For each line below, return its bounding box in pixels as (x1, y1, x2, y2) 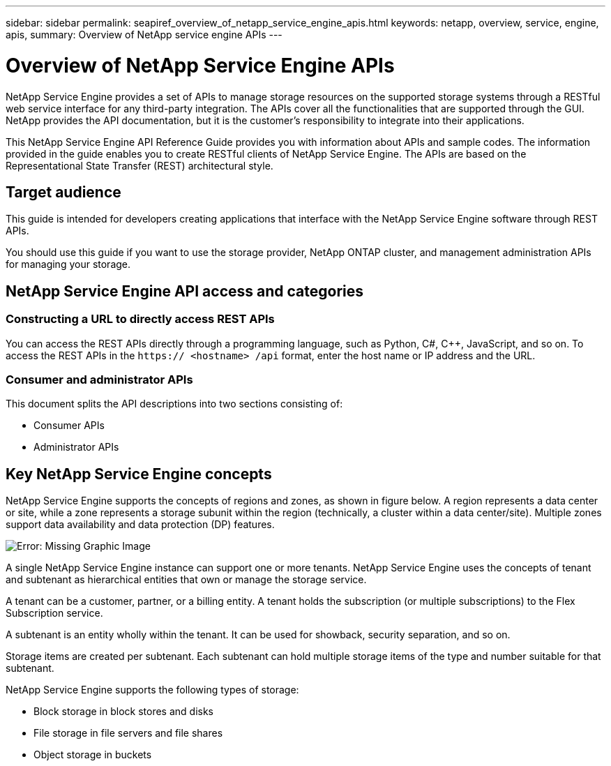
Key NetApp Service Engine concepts (6, 465, 272, 483)
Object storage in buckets (33, 749, 152, 761)
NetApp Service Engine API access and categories (6, 282, 363, 300)
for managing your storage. (6, 258, 131, 271)
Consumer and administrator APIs (6, 372, 193, 386)
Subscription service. (6, 607, 103, 619)
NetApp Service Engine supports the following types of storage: (6, 684, 299, 696)
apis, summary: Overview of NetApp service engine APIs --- (6, 29, 282, 40)
